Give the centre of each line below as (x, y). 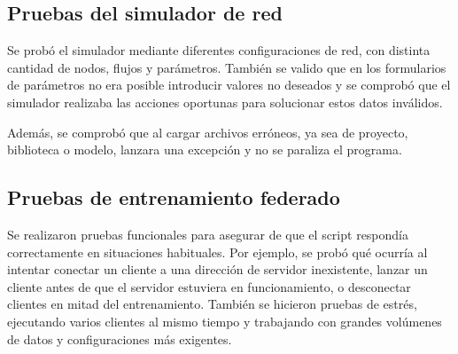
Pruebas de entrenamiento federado (174, 197)
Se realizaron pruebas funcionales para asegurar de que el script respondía (208, 234)
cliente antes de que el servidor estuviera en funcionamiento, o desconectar (209, 286)
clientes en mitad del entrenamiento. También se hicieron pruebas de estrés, (212, 304)
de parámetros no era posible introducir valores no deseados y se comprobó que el (229, 85)
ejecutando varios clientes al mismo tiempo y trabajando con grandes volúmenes (225, 321)
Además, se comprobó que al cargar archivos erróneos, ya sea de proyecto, (208, 132)
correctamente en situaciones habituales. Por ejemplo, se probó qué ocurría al (217, 252)
